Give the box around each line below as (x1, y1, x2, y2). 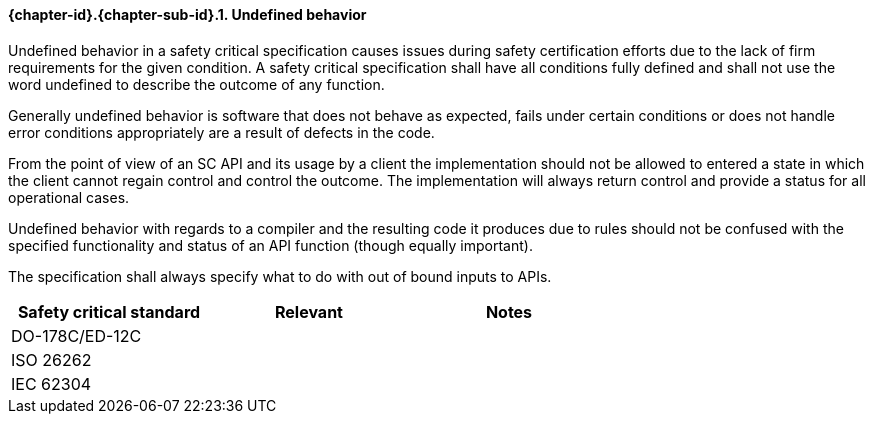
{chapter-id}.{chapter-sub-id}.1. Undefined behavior (8, 6, 367, 23)
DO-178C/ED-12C (11, 325, 142, 346)
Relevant (274, 301, 343, 322)
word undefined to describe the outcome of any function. (8, 75, 385, 93)
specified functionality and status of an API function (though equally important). (8, 236, 533, 254)
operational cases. (8, 188, 130, 206)
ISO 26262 (11, 349, 92, 370)
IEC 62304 (11, 373, 92, 394)
